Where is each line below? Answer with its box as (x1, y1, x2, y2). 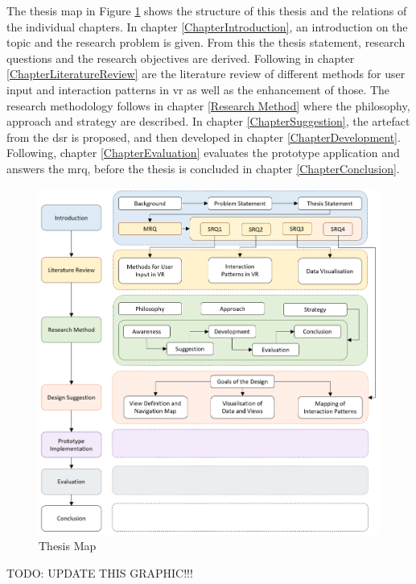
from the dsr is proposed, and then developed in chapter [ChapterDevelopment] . (6, 128, 401, 145)
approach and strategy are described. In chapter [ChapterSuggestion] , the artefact (6, 113, 410, 130)
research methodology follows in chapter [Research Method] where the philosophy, (6, 97, 410, 114)
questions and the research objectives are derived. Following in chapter (6, 49, 355, 66)
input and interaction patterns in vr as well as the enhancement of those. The (6, 81, 390, 97)
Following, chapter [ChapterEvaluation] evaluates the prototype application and (6, 144, 400, 161)
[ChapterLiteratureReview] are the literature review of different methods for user (6, 65, 406, 82)
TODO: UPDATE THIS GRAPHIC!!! (6, 565, 193, 582)
